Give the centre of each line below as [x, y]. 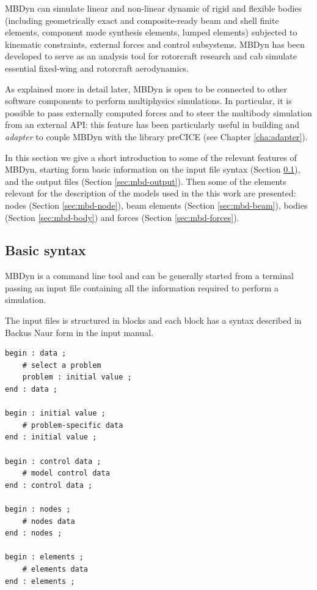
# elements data [55, 569]
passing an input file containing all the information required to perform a [142, 287]
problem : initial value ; [77, 377]
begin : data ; [36, 353]
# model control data [66, 473]
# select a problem [62, 365]
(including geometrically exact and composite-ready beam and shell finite [142, 20]
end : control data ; [49, 485]
